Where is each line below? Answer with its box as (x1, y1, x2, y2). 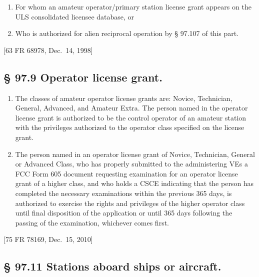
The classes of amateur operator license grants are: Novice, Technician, (15, 92, 232, 103)
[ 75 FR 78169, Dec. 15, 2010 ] (3, 234, 93, 244)
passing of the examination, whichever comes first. (15, 217, 169, 227)
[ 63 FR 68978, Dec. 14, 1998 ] (3, 44, 93, 55)
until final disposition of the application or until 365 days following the (15, 207, 232, 218)
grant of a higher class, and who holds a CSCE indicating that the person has (15, 178, 254, 188)
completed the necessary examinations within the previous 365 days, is (15, 187, 232, 198)
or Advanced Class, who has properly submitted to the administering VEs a (15, 158, 248, 169)
